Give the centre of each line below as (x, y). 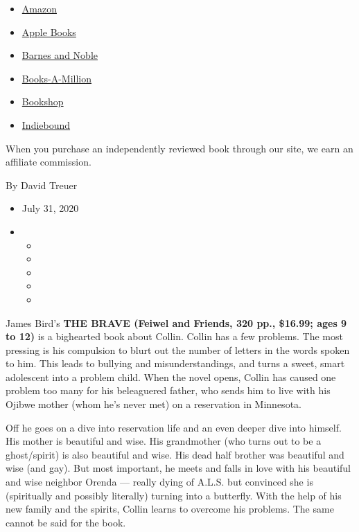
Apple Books (49, 32)
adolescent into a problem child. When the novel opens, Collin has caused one (171, 376)
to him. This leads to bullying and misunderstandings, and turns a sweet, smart (175, 363)
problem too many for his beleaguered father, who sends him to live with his (168, 390)
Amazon (39, 8)
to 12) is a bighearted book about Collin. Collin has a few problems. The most (174, 336)
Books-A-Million (57, 78)
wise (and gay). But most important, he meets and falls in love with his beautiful (178, 468)
